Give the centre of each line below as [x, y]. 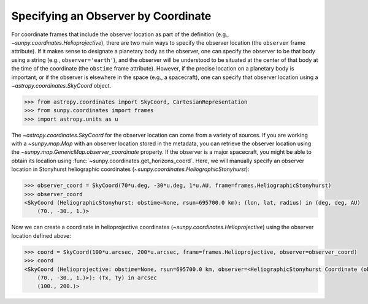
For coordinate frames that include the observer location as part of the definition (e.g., [120, 34]
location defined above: [41, 235]
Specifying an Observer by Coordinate [111, 16]
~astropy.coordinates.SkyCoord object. [61, 85]
